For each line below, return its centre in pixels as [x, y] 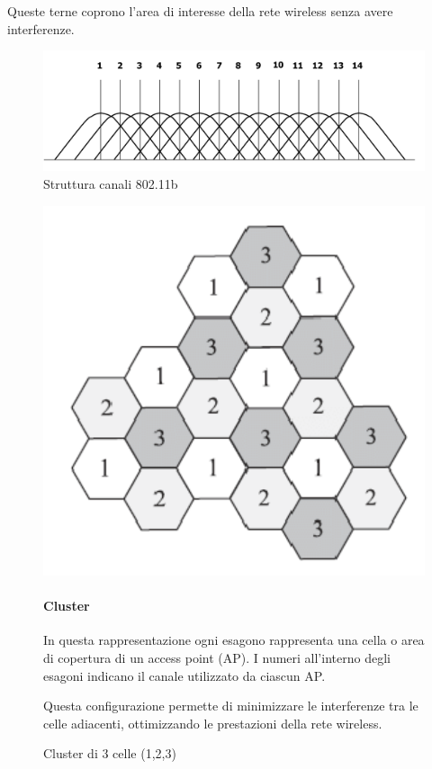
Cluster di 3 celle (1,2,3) [110, 753]
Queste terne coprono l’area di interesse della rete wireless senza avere [200, 11]
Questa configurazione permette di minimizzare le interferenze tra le [231, 706]
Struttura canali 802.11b [111, 183]
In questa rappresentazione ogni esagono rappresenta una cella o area [234, 640]
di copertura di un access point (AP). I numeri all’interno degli [217, 657]
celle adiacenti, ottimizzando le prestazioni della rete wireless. [213, 723]
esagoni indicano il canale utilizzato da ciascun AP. [184, 675]
